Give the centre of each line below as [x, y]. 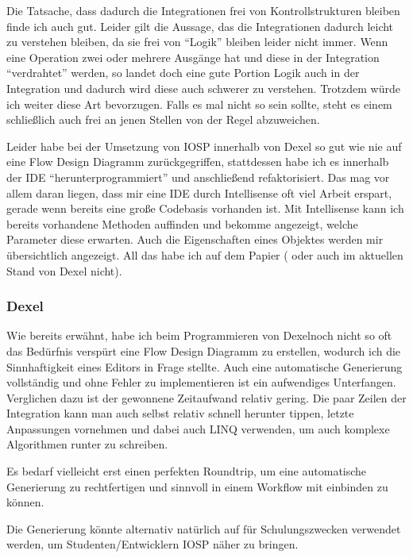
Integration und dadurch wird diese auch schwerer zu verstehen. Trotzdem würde [203, 88]
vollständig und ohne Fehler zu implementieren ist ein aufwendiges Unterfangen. [201, 382]
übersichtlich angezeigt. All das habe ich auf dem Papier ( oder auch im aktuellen [205, 254]
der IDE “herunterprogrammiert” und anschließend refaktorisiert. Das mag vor [198, 177]
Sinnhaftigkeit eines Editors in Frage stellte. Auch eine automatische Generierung [205, 366]
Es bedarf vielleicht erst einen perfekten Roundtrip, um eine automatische [187, 471]
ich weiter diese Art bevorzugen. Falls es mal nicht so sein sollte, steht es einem [199, 104]
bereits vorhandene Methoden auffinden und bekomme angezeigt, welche [182, 223]
